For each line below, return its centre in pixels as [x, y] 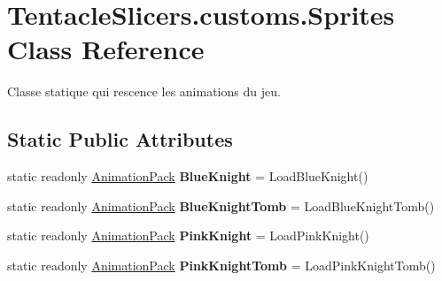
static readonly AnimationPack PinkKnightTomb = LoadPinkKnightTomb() [221, 265]
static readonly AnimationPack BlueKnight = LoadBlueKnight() [188, 176]
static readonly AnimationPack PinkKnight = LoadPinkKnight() [188, 235]
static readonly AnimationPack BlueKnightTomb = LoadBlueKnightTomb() [221, 205]
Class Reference [106, 49]
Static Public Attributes [120, 139]
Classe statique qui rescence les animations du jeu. [144, 91]
